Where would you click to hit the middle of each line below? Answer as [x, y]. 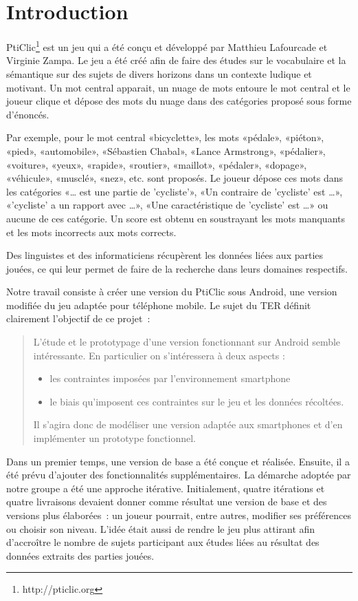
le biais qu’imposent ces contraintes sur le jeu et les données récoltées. [197, 401]
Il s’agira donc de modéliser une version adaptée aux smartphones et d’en [188, 424]
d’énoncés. [28, 114]
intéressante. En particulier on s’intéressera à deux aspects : [159, 355]
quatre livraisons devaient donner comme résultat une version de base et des [167, 502]
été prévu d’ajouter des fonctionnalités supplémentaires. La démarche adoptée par [179, 475]
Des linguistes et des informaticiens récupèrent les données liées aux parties [165, 255]
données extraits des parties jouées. [80, 555]
